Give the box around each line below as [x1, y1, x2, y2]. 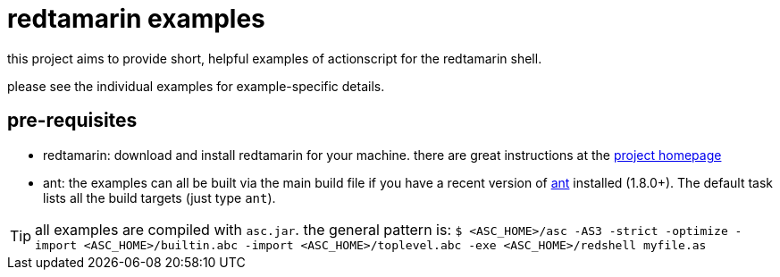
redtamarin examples [7, 4, 265, 34]
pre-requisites [7, 109, 138, 132]
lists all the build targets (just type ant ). [43, 189, 276, 206]
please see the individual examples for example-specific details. [7, 78, 385, 94]
